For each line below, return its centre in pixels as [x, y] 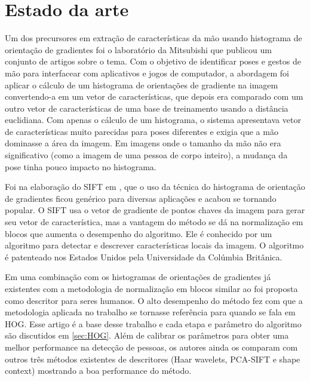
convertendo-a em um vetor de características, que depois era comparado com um [154, 96]
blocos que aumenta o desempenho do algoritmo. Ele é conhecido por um [139, 233]
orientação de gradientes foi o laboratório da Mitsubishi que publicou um [138, 49]
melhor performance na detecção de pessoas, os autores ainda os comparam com [151, 347]
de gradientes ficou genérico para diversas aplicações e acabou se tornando [141, 198]
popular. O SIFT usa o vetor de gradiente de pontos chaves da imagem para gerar [155, 210]
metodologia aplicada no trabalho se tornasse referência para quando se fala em [150, 312]
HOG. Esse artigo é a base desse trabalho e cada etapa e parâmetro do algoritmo [153, 323]
